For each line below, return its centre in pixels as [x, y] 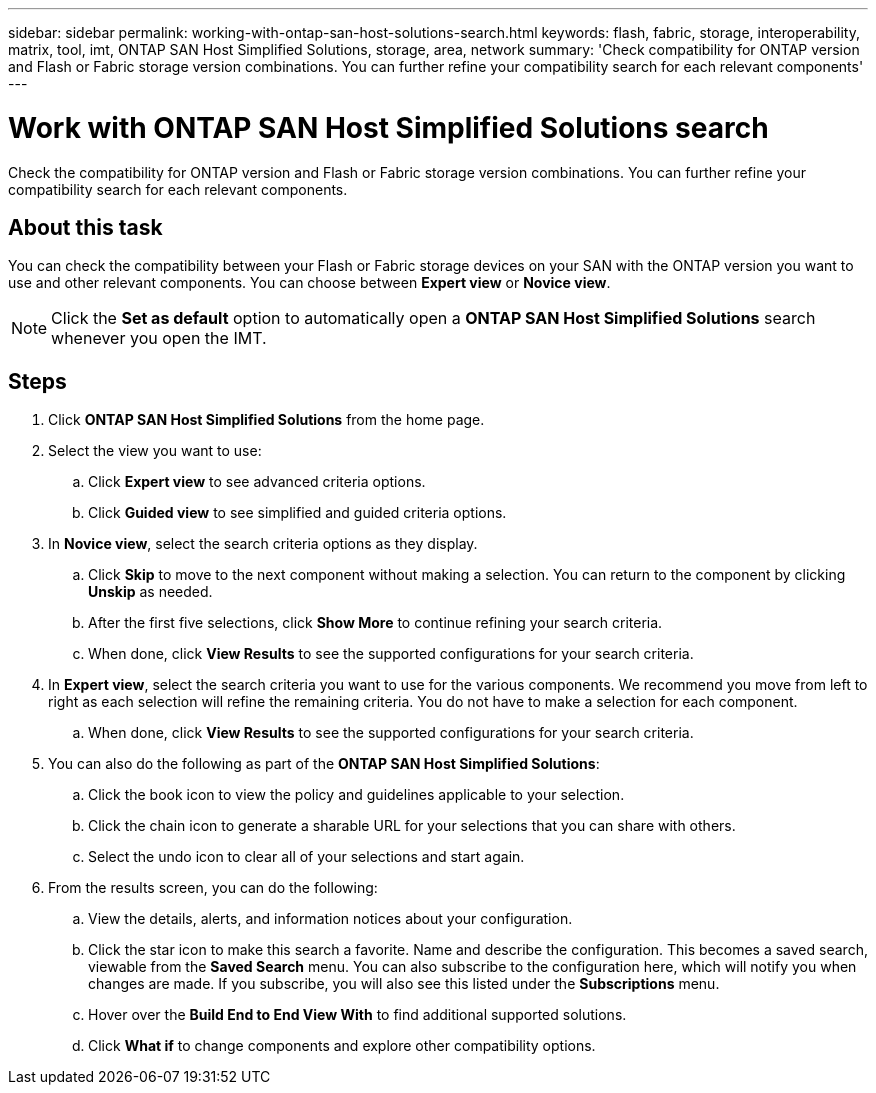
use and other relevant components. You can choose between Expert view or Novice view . [309, 283]
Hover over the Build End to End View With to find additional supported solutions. [357, 1015]
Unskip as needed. [150, 592]
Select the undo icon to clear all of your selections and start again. [306, 857]
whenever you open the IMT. [159, 338]
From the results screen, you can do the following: [213, 888]
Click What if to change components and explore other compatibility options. [342, 1046]
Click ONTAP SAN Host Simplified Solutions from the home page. [266, 420]
